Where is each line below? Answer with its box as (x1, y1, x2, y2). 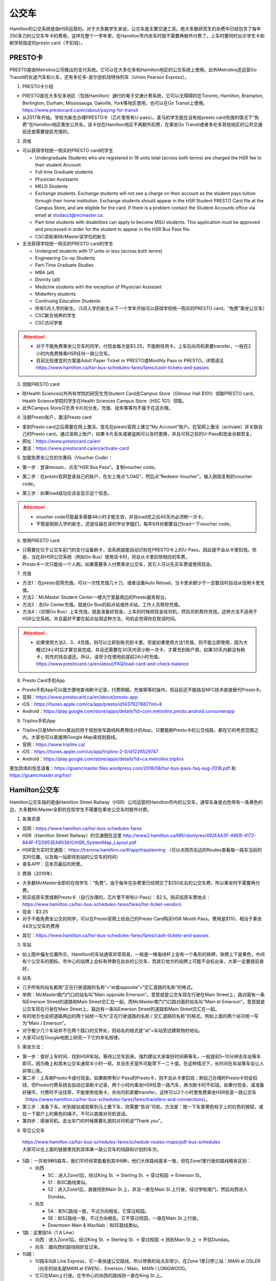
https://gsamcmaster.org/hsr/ (9, 772, 72, 778)
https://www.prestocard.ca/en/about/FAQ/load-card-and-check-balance (36, 661, 189, 667)
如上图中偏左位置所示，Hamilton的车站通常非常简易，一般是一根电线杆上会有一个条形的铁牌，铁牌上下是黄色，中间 (22, 951, 265, 957)
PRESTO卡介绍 (22, 84, 54, 90)
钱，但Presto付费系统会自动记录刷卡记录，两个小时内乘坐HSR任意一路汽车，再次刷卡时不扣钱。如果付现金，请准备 (22, 1082, 264, 1088)
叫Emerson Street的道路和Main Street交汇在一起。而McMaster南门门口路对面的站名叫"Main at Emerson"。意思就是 (22, 999, 265, 1005)
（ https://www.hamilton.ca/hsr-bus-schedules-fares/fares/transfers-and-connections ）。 (22, 1097, 211, 1103)
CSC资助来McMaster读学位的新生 (35, 233, 106, 239)
